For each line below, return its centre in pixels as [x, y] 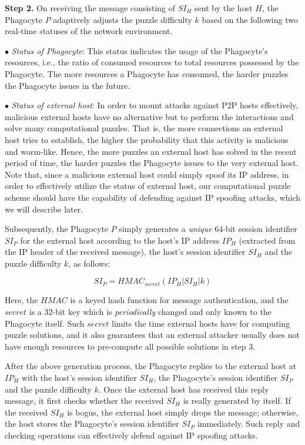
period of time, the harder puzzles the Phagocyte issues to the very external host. [152, 163]
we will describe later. [44, 209]
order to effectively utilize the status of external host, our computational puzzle [148, 186]
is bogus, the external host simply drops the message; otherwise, [183, 412]
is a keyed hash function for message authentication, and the [179, 300]
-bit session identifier [260, 229]
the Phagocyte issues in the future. [68, 85]
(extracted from [267, 240]
